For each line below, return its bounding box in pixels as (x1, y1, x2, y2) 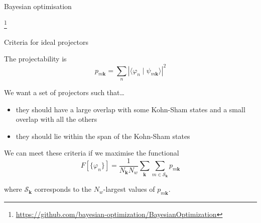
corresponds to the (34, 184, 92, 194)
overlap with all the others (16, 114, 97, 124)
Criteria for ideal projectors (4, 36, 88, 47)
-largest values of (103, 184, 155, 194)
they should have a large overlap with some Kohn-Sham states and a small (16, 104, 245, 114)
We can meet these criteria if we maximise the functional (4, 147, 179, 158)
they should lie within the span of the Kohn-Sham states (16, 130, 190, 141)
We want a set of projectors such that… (4, 87, 124, 97)
